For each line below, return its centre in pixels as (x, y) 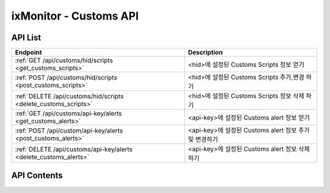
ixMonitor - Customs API (75, 16)
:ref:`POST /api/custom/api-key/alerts (69, 131)
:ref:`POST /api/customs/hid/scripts (66, 78)
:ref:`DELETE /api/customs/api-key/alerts (74, 150)
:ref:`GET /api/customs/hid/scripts (64, 60)
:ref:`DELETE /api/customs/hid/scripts (69, 96)
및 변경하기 (203, 139)
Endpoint (28, 53)
